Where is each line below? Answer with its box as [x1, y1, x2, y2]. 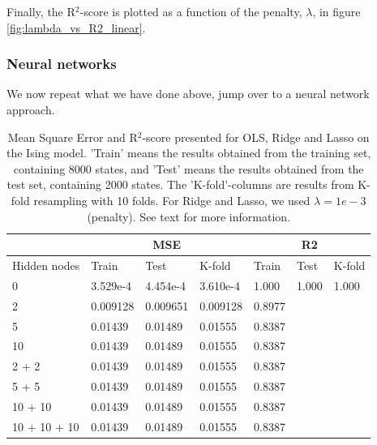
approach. [6, 101, 55, 118]
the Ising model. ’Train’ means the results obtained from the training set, [6, 144, 371, 161]
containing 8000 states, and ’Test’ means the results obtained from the [13, 160, 364, 177]
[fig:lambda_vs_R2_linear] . [6, 19, 146, 36]
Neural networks [6, 53, 117, 74]
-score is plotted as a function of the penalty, [79, 3, 302, 19]
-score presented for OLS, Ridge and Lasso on [142, 128, 370, 145]
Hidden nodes [12, 257, 80, 273]
